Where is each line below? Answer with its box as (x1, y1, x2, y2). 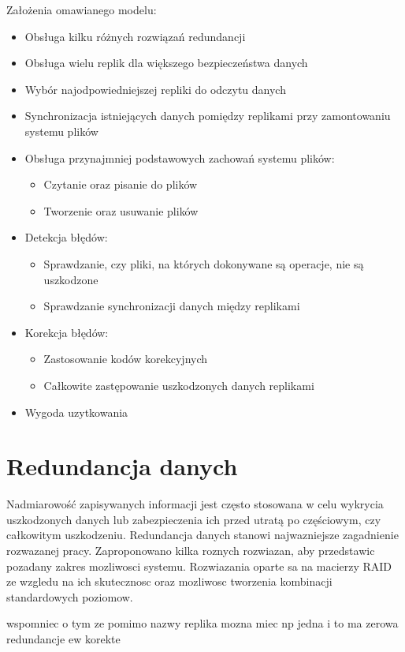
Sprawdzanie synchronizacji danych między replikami (43, 298, 300, 314)
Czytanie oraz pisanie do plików (43, 176, 198, 193)
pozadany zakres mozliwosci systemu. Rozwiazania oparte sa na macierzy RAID (6, 557, 392, 574)
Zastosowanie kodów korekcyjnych (43, 350, 208, 367)
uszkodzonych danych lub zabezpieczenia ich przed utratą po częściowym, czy (6, 511, 381, 527)
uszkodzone (43, 271, 98, 287)
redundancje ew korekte (6, 630, 121, 646)
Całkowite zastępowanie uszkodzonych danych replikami (43, 377, 314, 393)
